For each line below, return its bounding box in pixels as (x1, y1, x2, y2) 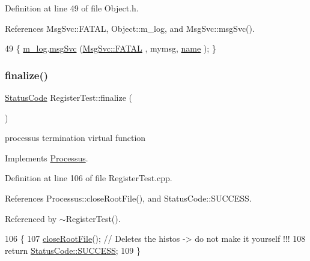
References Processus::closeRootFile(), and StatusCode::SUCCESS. (5, 191, 252, 204)
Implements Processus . (5, 151, 88, 164)
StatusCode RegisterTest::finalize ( (5, 91, 133, 103)
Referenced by (5, 212, 57, 224)
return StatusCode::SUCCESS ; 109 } (5, 244, 141, 256)
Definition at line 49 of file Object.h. (5, 2, 139, 14)
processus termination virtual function (5, 131, 146, 144)
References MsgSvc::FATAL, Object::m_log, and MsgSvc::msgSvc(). (5, 22, 255, 34)
